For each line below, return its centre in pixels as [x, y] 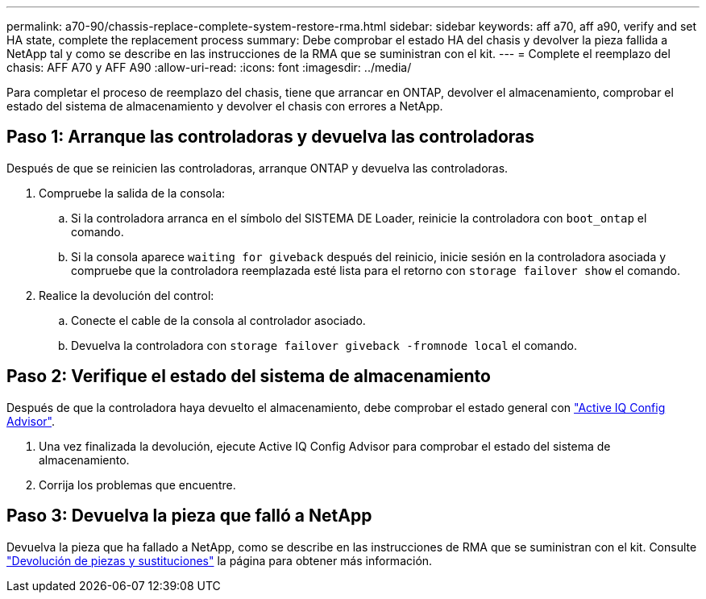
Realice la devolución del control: [127, 295]
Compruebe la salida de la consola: [132, 193]
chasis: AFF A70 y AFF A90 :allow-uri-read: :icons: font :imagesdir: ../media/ [209, 67]
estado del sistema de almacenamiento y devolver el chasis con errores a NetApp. [225, 106]
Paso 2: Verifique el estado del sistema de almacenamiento [249, 376]
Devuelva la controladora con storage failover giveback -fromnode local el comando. [324, 345]
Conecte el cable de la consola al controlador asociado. [218, 320]
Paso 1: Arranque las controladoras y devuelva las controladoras [270, 137]
